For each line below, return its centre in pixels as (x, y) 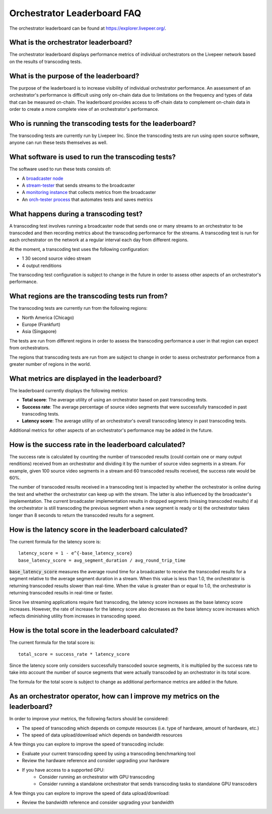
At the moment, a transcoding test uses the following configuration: (79, 249)
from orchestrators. (29, 348)
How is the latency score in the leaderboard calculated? (98, 530)
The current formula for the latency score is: (55, 541)
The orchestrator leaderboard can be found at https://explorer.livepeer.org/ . (88, 28)
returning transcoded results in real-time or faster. (61, 593)
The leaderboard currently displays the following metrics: (69, 390)
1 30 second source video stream (56, 258)
